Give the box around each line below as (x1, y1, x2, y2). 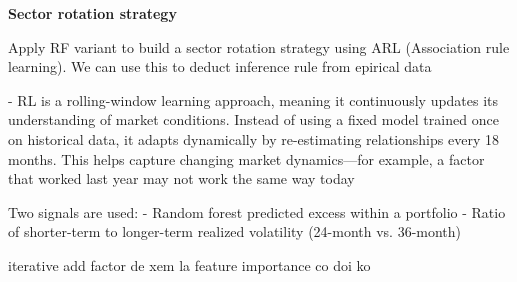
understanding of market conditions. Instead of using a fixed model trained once (8, 109, 499, 130)
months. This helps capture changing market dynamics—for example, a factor (8, 148, 485, 169)
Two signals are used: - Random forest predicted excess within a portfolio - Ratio (8, 201, 506, 222)
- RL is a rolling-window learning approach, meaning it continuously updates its (8, 89, 499, 110)
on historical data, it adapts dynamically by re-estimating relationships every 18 (8, 128, 499, 149)
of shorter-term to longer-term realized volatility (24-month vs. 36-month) (8, 221, 462, 242)
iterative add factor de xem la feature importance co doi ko (8, 254, 371, 275)
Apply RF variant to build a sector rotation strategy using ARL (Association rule (8, 36, 510, 57)
